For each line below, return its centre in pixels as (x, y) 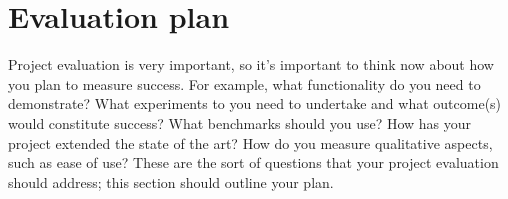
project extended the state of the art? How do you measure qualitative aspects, (250, 142)
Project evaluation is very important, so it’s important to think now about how (251, 64)
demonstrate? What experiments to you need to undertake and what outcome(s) (255, 103)
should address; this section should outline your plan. (171, 181)
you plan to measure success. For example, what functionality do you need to (244, 83)
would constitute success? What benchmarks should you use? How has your (240, 122)
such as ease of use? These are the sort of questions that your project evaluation (253, 162)
